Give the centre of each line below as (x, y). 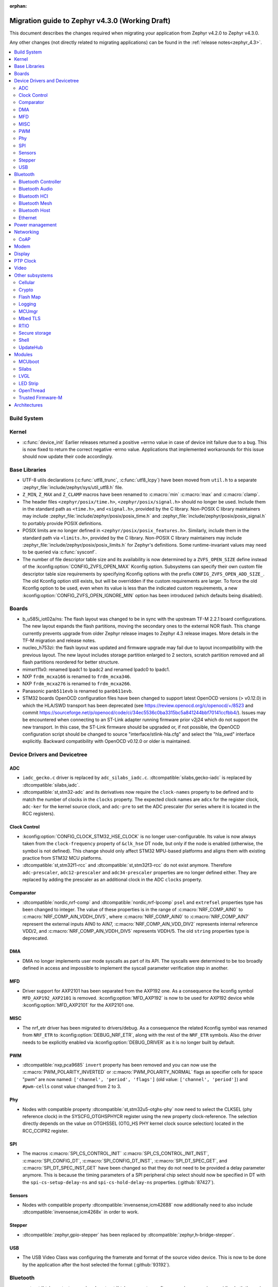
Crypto (26, 290)
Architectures (29, 405)
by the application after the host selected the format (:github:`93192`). (97, 1264)
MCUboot (29, 362)
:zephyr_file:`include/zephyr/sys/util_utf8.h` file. (73, 487)
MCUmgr (28, 311)
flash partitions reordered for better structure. (71, 662)
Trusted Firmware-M (41, 398)
